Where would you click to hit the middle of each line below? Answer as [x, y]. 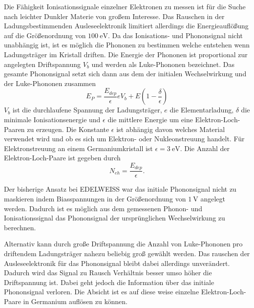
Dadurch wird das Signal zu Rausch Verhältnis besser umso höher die [108, 273]
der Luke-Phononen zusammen [50, 83]
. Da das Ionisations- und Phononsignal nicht [175, 35]
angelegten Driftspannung [42, 64]
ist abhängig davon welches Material [171, 129]
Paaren [14, 129]
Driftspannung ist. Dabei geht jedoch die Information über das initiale [109, 282]
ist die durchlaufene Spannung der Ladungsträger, [87, 110]
